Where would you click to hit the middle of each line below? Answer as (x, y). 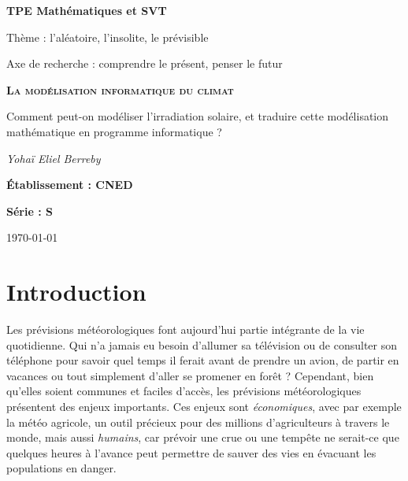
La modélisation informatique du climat (120, 89)
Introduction (76, 292)
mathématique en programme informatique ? (114, 131)
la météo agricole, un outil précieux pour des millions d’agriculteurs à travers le (198, 422)
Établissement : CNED (70, 185)
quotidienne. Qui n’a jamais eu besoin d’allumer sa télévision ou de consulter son (202, 344)
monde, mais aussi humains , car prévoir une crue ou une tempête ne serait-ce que (203, 437)
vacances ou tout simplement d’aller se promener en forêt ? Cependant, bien (190, 375)
